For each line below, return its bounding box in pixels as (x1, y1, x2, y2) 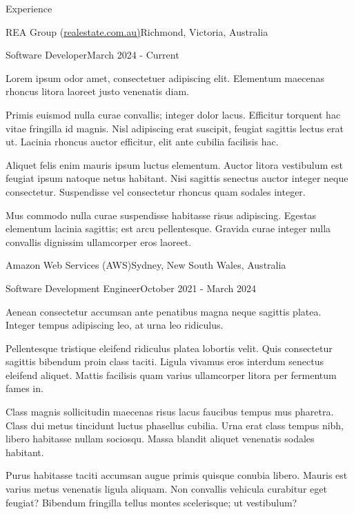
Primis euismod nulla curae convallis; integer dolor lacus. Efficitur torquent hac (6, 107, 341, 121)
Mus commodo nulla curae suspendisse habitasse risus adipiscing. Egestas (6, 207, 316, 222)
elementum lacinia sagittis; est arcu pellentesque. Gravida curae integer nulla (6, 221, 331, 236)
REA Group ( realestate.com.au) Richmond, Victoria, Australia (6, 24, 268, 39)
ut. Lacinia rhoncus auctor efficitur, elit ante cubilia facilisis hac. (6, 134, 279, 149)
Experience (6, 1, 52, 15)
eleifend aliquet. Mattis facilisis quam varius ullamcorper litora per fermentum (6, 367, 337, 382)
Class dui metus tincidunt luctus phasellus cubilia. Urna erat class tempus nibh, (6, 418, 344, 432)
